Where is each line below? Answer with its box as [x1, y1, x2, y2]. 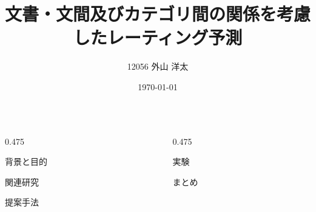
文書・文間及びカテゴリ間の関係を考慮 [5, 1, 311, 26]
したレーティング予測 [73, 25, 243, 50]
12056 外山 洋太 [127, 60, 189, 73]
